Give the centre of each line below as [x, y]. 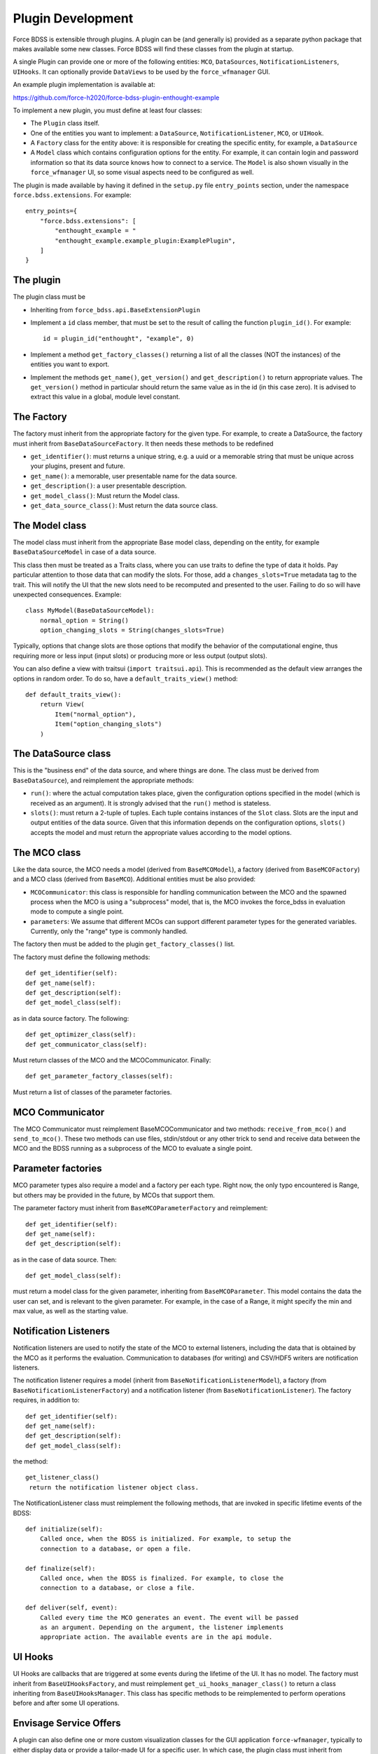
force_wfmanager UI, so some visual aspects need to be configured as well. [142, 173]
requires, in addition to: [46, 1400]
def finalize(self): [61, 1568]
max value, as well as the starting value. [71, 1311]
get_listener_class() [62, 1478]
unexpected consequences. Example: [67, 594]
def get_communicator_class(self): [86, 1044]
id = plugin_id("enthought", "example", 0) [119, 339]
